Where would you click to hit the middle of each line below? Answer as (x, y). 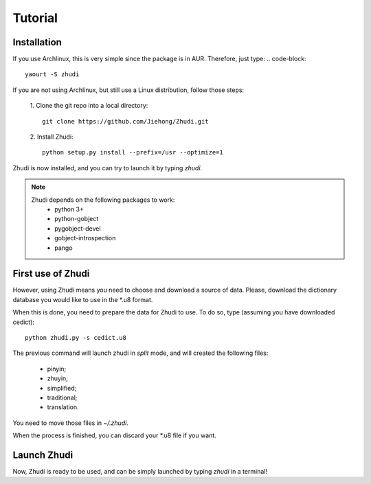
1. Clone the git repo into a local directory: (89, 106)
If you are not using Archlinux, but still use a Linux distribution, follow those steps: (128, 90)
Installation (37, 42)
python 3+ (69, 209)
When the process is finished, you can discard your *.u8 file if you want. (114, 435)
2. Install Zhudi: (52, 137)
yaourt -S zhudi (52, 74)
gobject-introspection (85, 238)
